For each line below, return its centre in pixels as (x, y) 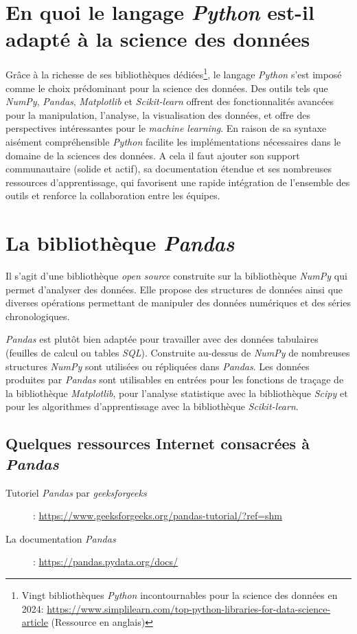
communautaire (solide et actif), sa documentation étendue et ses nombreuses (169, 169)
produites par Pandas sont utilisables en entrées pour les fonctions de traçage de (175, 380)
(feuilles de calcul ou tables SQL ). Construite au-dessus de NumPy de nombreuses (178, 352)
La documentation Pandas (61, 538)
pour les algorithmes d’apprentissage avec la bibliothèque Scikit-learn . (152, 406)
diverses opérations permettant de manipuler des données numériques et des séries (178, 303)
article (35, 622)
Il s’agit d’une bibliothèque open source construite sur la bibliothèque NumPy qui (176, 276)
